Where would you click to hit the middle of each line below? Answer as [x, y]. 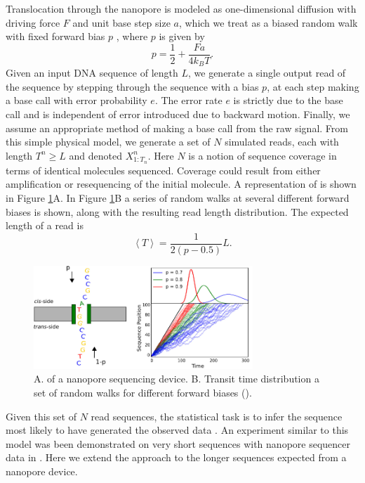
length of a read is [45, 225]
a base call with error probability [77, 100]
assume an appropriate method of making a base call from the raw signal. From [177, 128]
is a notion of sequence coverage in [263, 155]
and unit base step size [121, 22]
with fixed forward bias [55, 36]
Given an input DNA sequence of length [92, 73]
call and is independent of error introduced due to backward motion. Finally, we [178, 114]
